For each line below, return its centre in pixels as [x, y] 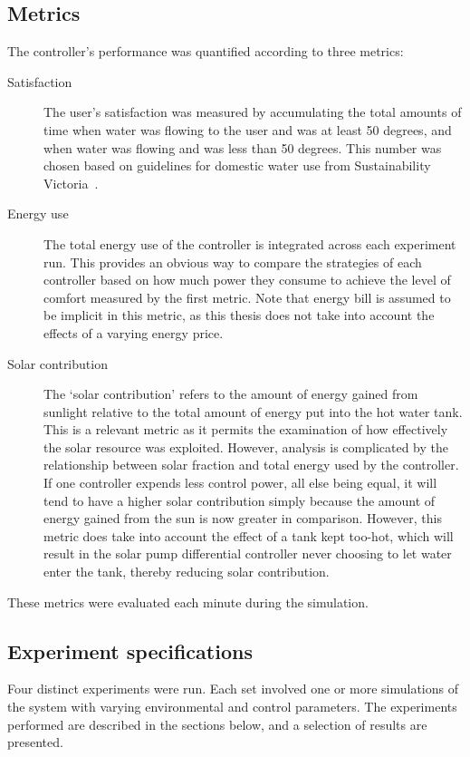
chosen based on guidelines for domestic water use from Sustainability [237, 165]
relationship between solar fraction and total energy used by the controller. [251, 465]
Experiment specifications [130, 650]
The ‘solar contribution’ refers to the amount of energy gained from [231, 394]
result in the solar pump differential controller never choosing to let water [248, 553]
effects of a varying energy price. [134, 332]
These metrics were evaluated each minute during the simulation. [188, 602]
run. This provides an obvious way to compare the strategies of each [233, 262]
